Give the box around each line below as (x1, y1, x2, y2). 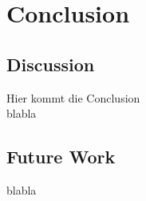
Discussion (6, 51, 95, 76)
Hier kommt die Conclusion (6, 89, 140, 106)
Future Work (6, 144, 116, 169)
